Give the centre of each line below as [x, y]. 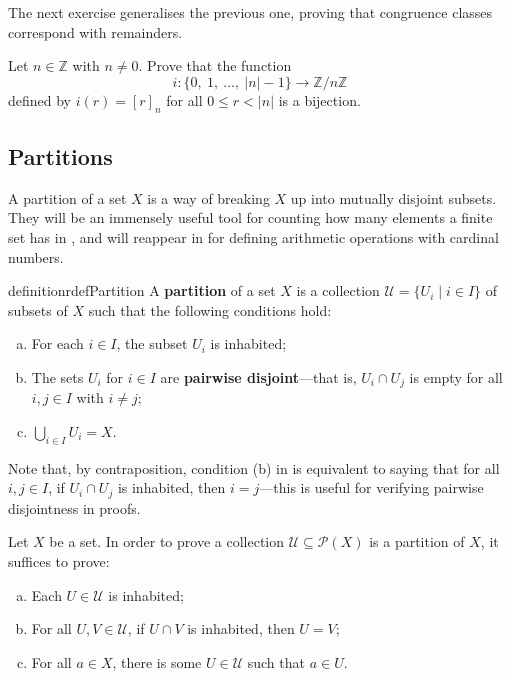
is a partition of [417, 541]
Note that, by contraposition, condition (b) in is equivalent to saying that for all [254, 467]
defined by [40, 99]
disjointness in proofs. [74, 507]
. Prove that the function [215, 65]
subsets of [38, 309]
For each [57, 343]
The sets [57, 376]
